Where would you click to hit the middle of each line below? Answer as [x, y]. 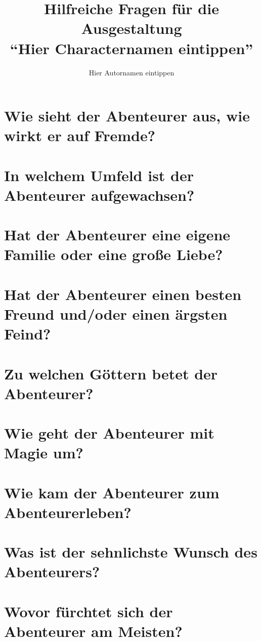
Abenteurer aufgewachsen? [99, 195]
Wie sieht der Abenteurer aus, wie [127, 116]
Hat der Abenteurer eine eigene [117, 234]
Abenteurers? [52, 571]
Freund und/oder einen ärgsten [116, 313]
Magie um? [44, 453]
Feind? [28, 334]
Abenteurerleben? [68, 512]
